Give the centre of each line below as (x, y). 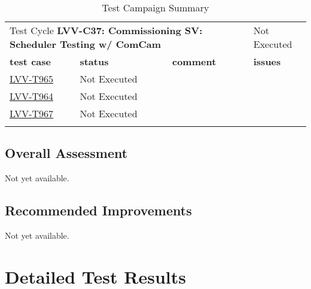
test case (30, 61)
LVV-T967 (32, 113)
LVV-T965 (32, 79)
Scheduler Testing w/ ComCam (86, 44)
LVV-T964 (32, 96)
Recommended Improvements (98, 210)
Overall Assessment (66, 153)
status (94, 61)
